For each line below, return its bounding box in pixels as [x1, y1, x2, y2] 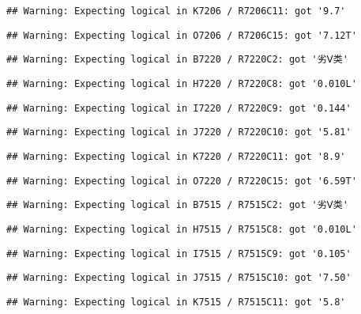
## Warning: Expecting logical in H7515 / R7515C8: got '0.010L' [6, 223, 357, 235]
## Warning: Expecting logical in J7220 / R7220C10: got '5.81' [6, 127, 352, 138]
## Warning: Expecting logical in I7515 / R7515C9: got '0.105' [6, 248, 352, 259]
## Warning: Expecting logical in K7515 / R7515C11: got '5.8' [6, 296, 346, 308]
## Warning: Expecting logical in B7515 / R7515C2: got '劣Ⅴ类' [6, 199, 348, 211]
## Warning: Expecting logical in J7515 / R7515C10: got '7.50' [6, 272, 352, 284]
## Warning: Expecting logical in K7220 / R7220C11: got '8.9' [6, 150, 346, 162]
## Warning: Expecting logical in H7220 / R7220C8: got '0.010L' [6, 78, 357, 89]
